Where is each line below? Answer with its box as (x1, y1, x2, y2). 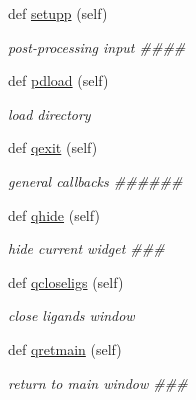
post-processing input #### (8, 36, 186, 57)
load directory (8, 103, 91, 124)
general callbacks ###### (8, 170, 183, 191)
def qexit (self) (8, 137, 98, 158)
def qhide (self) (8, 204, 100, 225)
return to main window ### (8, 372, 188, 393)
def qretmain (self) (8, 338, 122, 359)
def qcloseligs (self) (8, 271, 124, 292)
